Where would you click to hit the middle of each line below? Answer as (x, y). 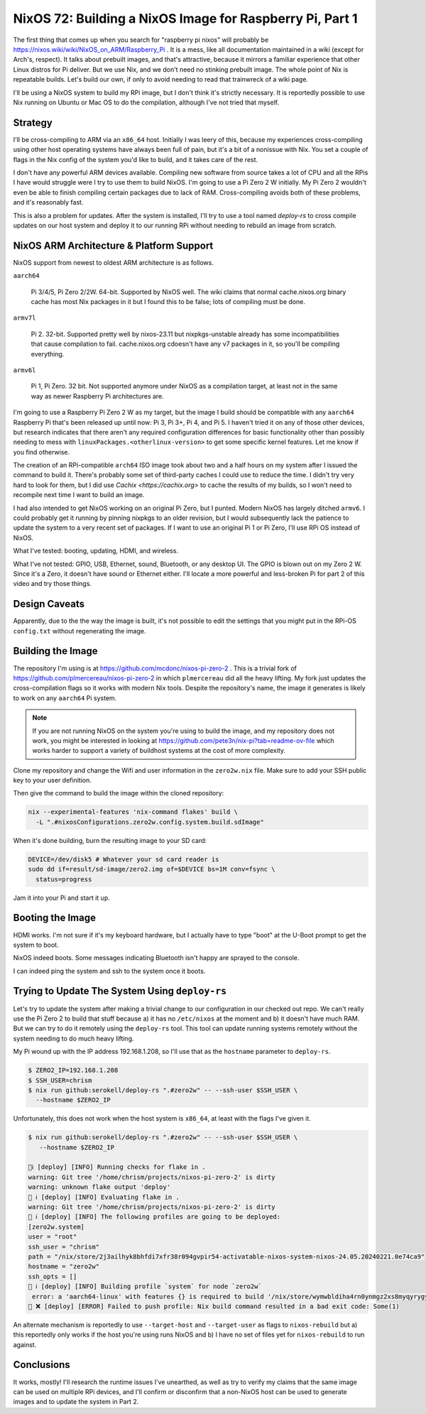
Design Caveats (49, 604)
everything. (48, 354)
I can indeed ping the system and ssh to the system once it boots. (109, 971)
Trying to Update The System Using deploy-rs (120, 991)
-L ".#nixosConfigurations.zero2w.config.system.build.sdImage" (150, 822)
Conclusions (42, 1365)
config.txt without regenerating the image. (80, 631)
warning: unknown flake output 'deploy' (99, 1187)
